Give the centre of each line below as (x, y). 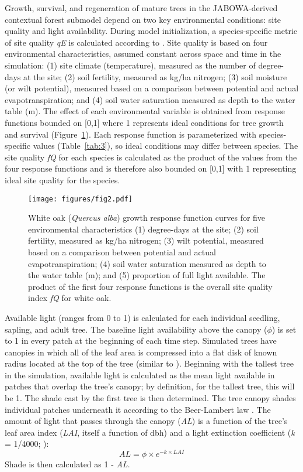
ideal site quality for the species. (62, 179)
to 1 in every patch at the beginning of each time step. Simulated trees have (141, 341)
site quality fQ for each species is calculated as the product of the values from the (151, 157)
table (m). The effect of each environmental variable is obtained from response (145, 111)
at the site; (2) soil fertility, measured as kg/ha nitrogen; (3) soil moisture (155, 76)
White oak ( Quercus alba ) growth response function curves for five (147, 218)
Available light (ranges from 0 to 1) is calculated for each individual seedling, (142, 317)
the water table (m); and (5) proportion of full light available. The (147, 275)
